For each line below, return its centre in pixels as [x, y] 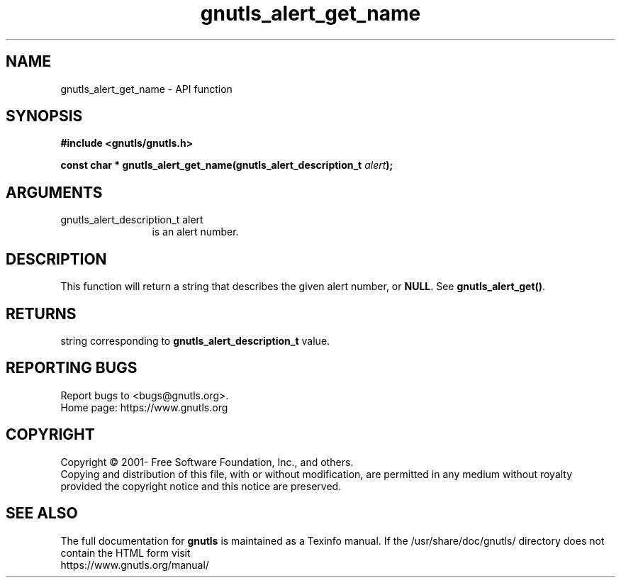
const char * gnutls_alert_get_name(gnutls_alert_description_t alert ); [227, 165]
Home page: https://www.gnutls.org [144, 407]
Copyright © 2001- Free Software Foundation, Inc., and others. [207, 462]
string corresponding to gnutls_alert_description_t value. [195, 340]
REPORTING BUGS [72, 368]
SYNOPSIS [44, 116]
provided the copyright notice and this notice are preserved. [201, 486]
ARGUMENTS [54, 192]
